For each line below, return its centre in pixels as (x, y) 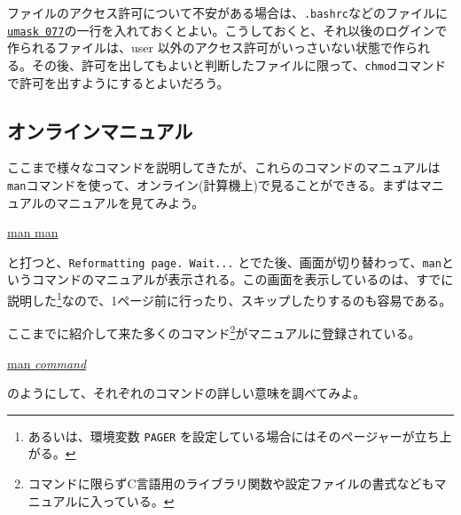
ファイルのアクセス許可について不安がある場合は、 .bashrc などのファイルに (228, 12)
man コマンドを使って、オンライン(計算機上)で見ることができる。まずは (213, 184)
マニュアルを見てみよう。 (130, 202)
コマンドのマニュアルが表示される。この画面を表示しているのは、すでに (242, 279)
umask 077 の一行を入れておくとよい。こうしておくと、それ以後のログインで (227, 30)
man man (33, 232)
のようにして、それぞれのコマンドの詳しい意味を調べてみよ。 (187, 393)
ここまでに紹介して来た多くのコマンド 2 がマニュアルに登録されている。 (214, 332)
